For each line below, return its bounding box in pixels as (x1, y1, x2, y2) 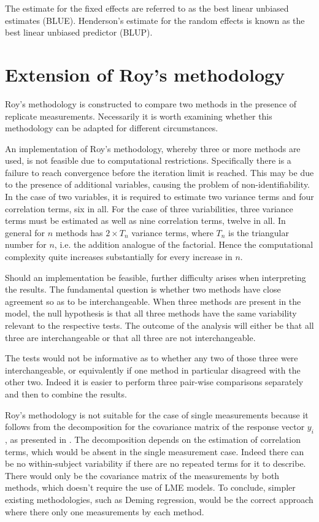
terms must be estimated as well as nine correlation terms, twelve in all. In (5, 214, 286, 227)
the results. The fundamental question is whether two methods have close (5, 283, 281, 296)
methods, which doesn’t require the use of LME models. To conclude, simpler (5, 481, 296, 494)
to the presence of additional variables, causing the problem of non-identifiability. (5, 178, 310, 191)
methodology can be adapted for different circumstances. (5, 121, 218, 134)
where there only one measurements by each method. (5, 505, 204, 518)
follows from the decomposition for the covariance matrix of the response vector (5, 420, 305, 433)
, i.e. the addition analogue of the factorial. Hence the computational (54, 238, 313, 251)
